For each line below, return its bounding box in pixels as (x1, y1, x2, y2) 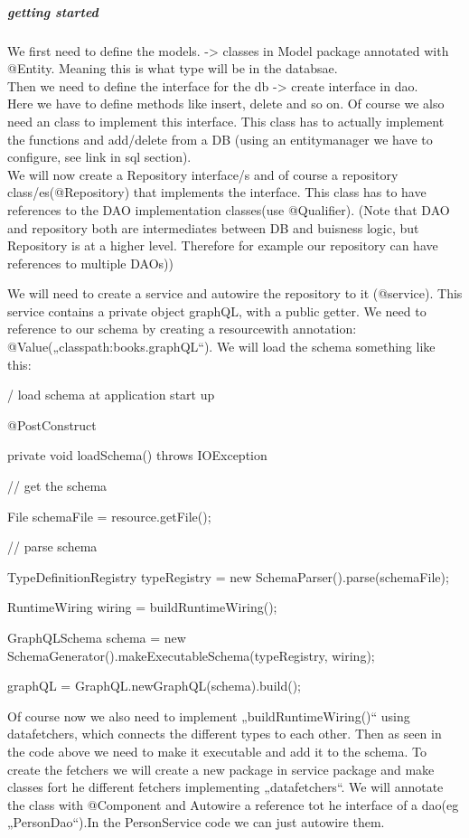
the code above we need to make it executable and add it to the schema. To (7, 741, 427, 760)
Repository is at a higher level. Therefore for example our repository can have (7, 236, 438, 255)
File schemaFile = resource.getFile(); (7, 506, 211, 525)
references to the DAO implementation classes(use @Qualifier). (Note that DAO (7, 200, 450, 219)
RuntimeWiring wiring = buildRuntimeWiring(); (7, 598, 277, 617)
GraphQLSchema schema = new (7, 628, 186, 646)
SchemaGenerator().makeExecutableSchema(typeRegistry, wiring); (7, 645, 375, 664)
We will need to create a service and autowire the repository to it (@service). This (7, 284, 463, 303)
